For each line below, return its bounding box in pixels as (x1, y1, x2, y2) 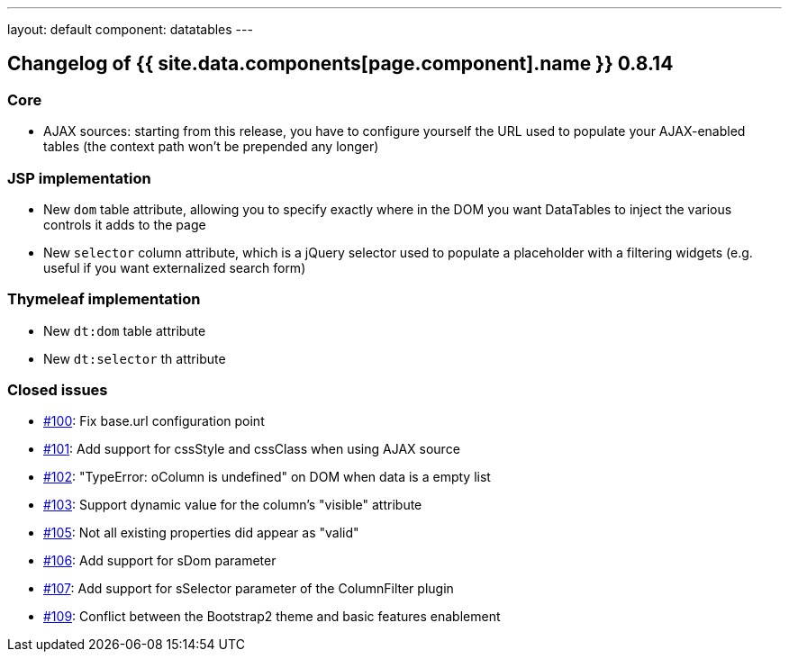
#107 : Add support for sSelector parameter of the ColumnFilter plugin (43, 581, 454, 597)
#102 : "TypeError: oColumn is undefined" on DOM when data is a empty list (43, 469, 491, 485)
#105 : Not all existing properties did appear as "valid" (43, 525, 359, 541)
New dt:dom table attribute (43, 322, 206, 339)
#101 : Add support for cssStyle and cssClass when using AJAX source (43, 441, 460, 457)
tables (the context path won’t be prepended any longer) (43, 139, 379, 155)
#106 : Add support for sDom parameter (43, 553, 277, 569)
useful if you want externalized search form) (43, 259, 306, 275)
